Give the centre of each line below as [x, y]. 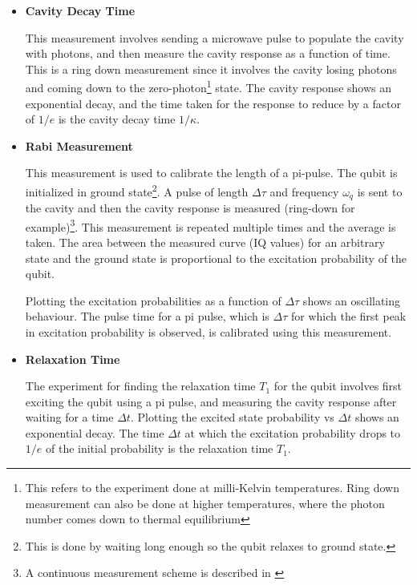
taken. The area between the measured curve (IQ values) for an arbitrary [205, 242]
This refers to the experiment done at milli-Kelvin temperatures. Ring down [212, 488]
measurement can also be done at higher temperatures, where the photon [205, 503]
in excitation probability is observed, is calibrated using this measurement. [208, 331]
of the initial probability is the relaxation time [159, 448]
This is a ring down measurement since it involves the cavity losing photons [211, 69]
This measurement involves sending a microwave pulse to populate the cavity [215, 37]
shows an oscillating [352, 300]
